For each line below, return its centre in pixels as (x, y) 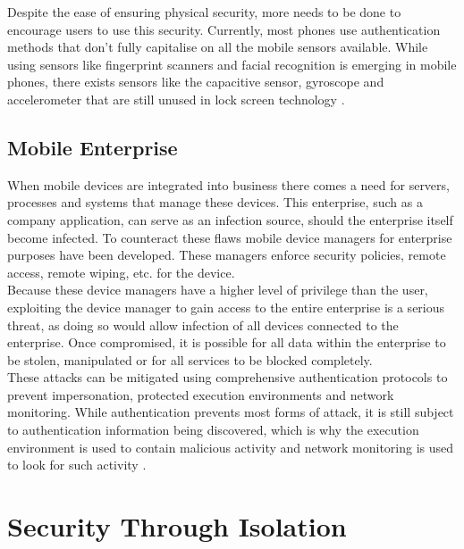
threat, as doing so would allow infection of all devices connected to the (203, 324)
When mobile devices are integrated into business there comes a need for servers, (228, 184)
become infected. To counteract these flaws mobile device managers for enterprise (230, 237)
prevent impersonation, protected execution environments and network (201, 394)
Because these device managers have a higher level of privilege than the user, (218, 290)
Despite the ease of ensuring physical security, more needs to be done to (204, 12)
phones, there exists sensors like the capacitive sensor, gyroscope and (196, 82)
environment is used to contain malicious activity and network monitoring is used (231, 447)
